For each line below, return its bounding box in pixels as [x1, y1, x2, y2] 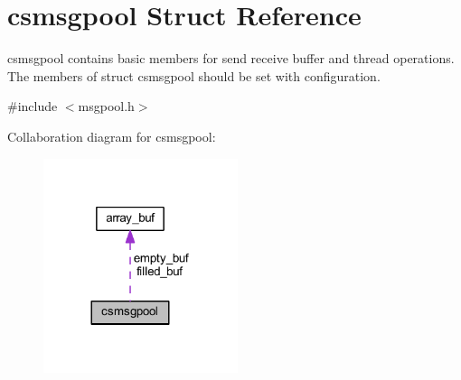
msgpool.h [78, 97, 135, 116]
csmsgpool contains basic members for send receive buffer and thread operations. [7, 49, 455, 68]
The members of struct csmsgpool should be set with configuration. [7, 66, 381, 85]
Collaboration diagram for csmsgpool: [7, 126, 216, 145]
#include [7, 97, 58, 116]
